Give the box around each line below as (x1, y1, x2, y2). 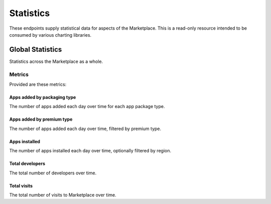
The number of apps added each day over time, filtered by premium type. (9, 126, 162, 132)
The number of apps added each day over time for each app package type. (9, 104, 165, 110)
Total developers (9, 161, 45, 167)
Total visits (9, 182, 33, 188)
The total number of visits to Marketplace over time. (9, 191, 116, 198)
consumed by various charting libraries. (9, 32, 92, 38)
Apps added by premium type (9, 116, 73, 123)
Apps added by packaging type (9, 94, 76, 100)
